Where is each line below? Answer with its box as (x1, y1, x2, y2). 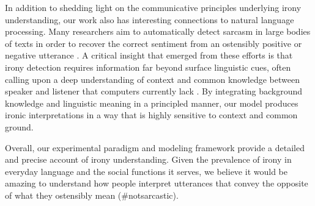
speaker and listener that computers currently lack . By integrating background (5, 85, 303, 98)
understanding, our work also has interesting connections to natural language (5, 13, 294, 26)
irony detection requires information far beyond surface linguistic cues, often (5, 60, 291, 73)
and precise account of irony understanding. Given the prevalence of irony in (5, 153, 292, 166)
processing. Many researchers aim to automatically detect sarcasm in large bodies (5, 25, 311, 38)
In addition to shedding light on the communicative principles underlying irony (5, 1, 302, 13)
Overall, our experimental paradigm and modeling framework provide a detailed (5, 141, 305, 154)
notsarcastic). (128, 188, 179, 201)
